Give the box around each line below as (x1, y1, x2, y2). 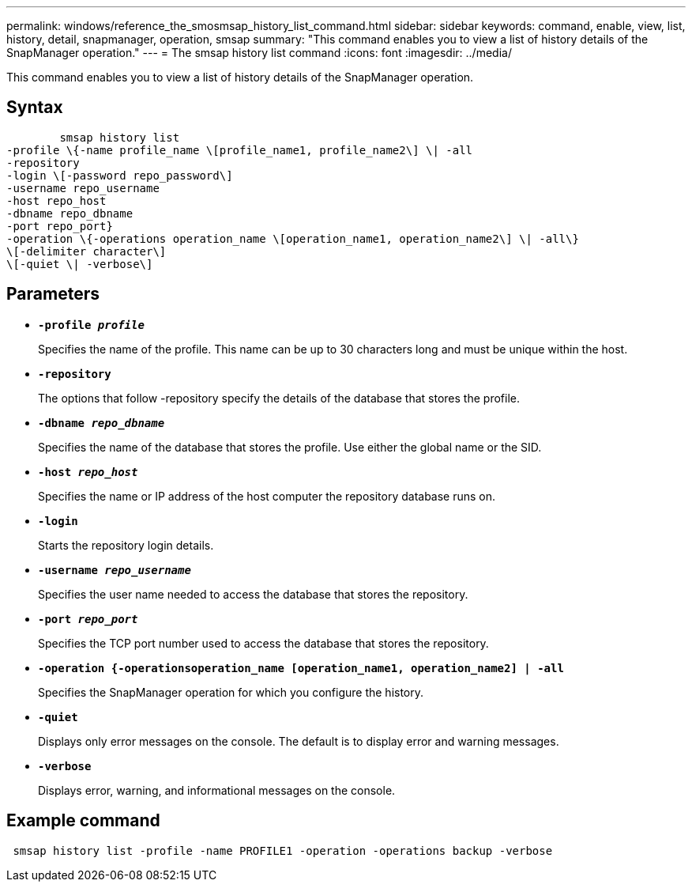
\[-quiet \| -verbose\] (6, 257, 153, 270)
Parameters (6, 284, 100, 304)
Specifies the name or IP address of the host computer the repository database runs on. (38, 489, 496, 503)
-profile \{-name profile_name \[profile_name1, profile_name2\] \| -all (6, 143, 473, 157)
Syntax (6, 97, 63, 118)
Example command (6, 811, 160, 831)
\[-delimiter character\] (6, 244, 167, 258)
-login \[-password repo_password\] (6, 168, 233, 182)
